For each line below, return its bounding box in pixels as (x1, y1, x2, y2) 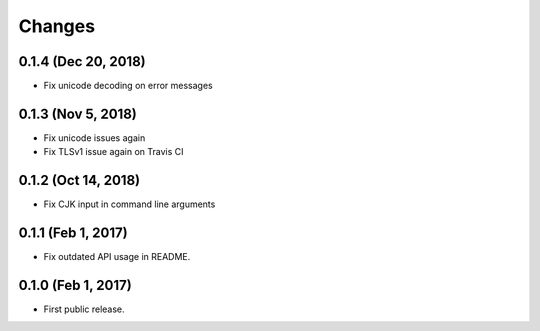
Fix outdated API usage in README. (43, 251, 191, 263)
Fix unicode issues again (43, 131, 146, 144)
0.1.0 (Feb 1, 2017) (18, 276, 132, 294)
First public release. (43, 303, 125, 315)
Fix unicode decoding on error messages (43, 80, 214, 92)
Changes (18, 15, 95, 37)
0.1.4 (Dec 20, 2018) (18, 53, 146, 70)
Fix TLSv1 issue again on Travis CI (43, 146, 184, 158)
